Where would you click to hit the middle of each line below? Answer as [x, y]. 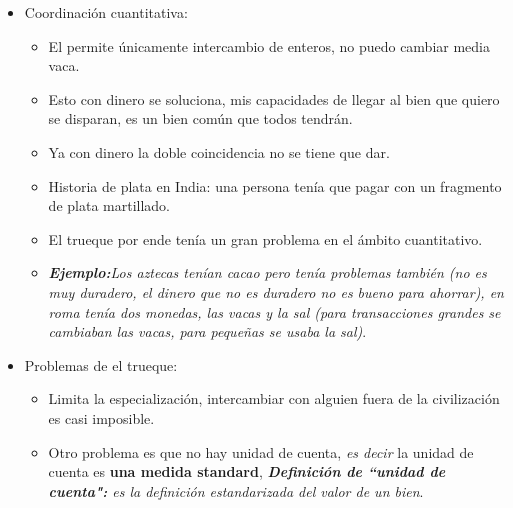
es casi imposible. [101, 417]
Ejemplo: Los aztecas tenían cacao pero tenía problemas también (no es [267, 272]
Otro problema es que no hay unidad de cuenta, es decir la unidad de [261, 451]
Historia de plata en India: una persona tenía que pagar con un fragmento [275, 185]
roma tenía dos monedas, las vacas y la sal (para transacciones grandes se [274, 311]
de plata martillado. [109, 205]
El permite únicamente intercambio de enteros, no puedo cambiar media [269, 45]
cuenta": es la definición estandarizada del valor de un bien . [236, 490]
